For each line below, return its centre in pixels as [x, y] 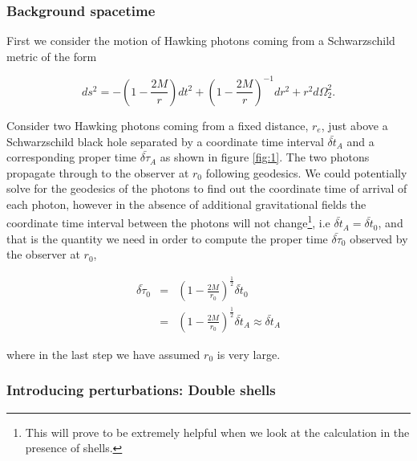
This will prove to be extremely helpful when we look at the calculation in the [217, 432]
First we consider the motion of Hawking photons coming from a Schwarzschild [201, 41]
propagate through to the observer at [98, 172]
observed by [379, 238]
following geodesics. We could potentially [306, 172]
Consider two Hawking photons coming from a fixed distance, [158, 125]
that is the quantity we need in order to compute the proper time [167, 238]
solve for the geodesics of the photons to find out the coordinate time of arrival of [207, 188]
